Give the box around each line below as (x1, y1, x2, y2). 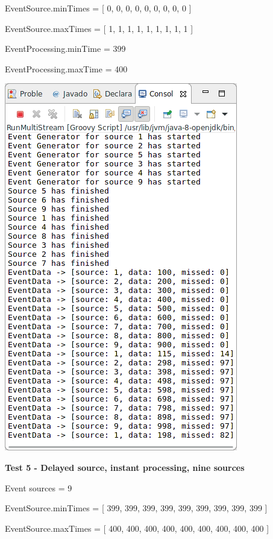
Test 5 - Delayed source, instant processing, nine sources (5, 461, 245, 473)
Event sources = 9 (5, 481, 72, 494)
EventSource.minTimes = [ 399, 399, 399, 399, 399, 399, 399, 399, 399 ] (5, 502, 268, 514)
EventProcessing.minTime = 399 (5, 42, 126, 55)
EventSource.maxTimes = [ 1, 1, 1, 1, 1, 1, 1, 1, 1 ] (5, 22, 193, 34)
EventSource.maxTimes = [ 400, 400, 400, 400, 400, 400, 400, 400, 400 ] (5, 522, 269, 534)
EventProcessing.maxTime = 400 (5, 62, 128, 75)
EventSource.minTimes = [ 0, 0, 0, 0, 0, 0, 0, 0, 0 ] (5, 2, 192, 14)
